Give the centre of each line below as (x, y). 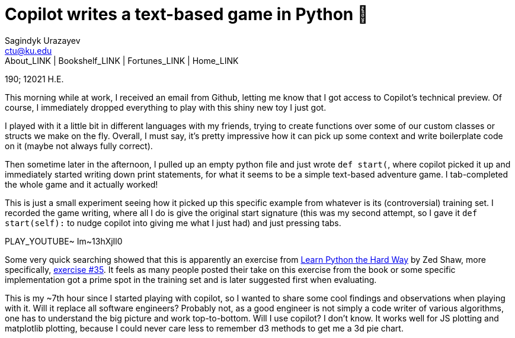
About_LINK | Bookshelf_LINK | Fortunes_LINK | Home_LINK (122, 60)
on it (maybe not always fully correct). (79, 146)
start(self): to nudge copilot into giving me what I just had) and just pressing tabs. (173, 223)
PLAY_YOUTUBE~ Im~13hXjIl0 (64, 241)
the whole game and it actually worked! (81, 184)
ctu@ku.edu (28, 50)
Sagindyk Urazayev (43, 40)
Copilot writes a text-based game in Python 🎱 (187, 14)
